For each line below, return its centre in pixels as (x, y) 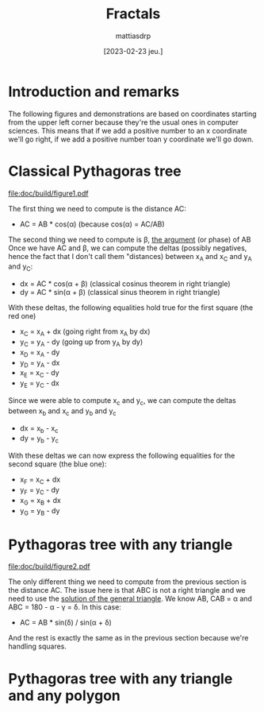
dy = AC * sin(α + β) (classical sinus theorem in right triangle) (120, 292)
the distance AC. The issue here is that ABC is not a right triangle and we (127, 590)
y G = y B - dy (40, 511)
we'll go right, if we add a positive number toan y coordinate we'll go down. (131, 139)
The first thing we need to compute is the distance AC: (97, 208)
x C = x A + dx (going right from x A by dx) (85, 333)
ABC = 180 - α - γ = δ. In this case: (65, 607)
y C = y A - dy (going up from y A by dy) (81, 342)
